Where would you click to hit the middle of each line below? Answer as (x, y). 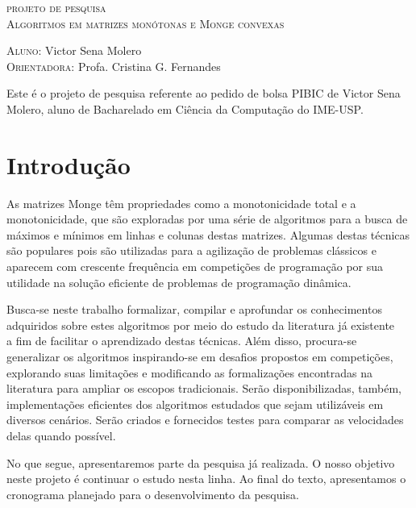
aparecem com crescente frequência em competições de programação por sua (195, 266)
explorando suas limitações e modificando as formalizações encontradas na (190, 372)
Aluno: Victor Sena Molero (74, 50)
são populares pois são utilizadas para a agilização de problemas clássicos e (191, 250)
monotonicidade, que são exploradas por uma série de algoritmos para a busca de (207, 219)
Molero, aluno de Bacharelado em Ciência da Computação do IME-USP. (185, 108)
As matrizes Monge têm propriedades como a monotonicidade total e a (181, 203)
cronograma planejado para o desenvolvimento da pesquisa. (153, 494)
